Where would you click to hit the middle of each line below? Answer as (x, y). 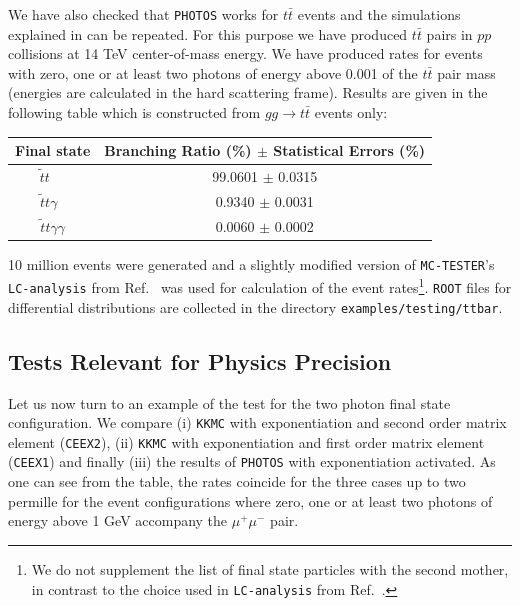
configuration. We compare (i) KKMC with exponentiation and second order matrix (257, 422)
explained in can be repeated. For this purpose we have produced (208, 33)
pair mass (466, 72)
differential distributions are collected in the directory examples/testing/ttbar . (255, 306)
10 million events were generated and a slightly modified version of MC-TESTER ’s (251, 263)
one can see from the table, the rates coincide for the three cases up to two (237, 481)
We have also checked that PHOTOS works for (143, 14)
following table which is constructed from (134, 112)
